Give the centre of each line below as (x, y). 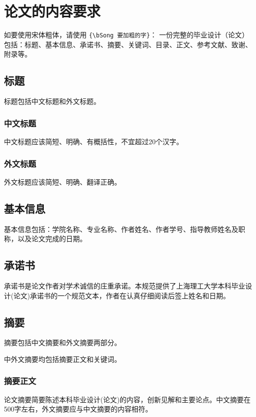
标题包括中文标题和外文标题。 (52, 101)
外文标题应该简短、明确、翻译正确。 (63, 181)
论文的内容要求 (52, 11)
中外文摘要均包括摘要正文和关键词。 (63, 359)
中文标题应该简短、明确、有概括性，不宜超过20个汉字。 (94, 141)
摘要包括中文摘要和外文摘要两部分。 (63, 342)
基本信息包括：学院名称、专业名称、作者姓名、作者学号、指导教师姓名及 (121, 229)
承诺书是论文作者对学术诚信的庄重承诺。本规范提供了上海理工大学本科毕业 (125, 285)
